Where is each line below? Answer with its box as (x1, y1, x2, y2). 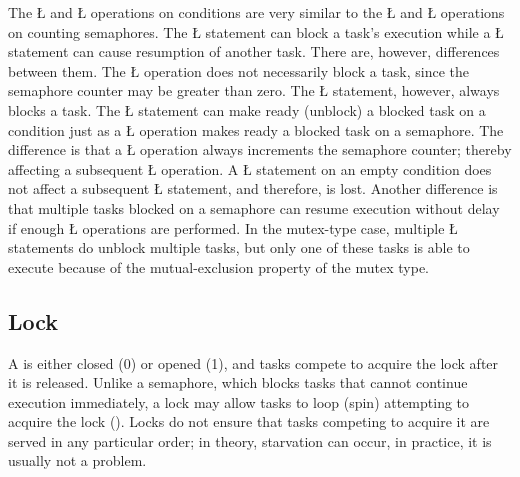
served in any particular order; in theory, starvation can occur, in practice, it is (8, 430, 492, 451)
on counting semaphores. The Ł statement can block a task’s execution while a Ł (8, 21, 504, 42)
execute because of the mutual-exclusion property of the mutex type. (8, 256, 429, 277)
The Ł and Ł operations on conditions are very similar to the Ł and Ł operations (8, 2, 505, 22)
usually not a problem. (8, 450, 147, 471)
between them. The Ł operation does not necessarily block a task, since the (8, 60, 470, 81)
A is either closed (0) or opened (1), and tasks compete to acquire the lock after (8, 352, 499, 373)
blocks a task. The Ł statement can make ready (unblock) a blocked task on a (8, 99, 486, 120)
